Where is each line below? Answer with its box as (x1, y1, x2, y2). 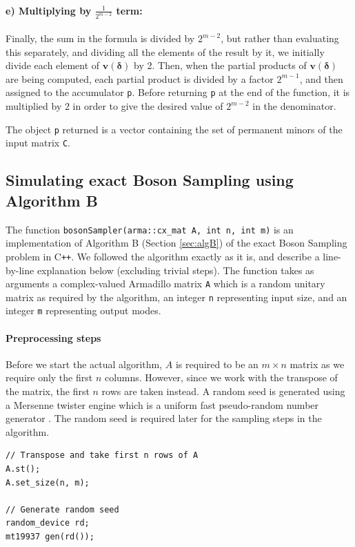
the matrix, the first (6, 384, 90, 399)
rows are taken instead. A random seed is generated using (101, 384, 345, 399)
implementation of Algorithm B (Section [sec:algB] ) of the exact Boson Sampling (6, 236, 347, 250)
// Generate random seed (6, 504, 119, 515)
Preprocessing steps (6, 330, 101, 345)
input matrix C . (6, 135, 70, 150)
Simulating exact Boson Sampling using (6, 169, 294, 191)
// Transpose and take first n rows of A (6, 450, 199, 461)
